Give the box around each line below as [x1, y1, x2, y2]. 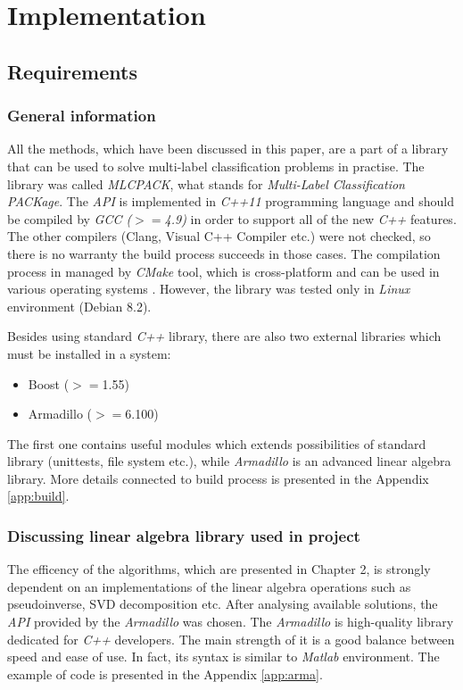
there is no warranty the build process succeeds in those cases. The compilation [7, 244, 441, 262]
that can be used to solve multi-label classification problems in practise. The [7, 156, 425, 175]
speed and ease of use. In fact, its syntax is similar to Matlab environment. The [7, 647, 440, 666]
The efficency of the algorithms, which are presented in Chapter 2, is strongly [7, 560, 431, 578]
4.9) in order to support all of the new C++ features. [164, 209, 457, 228]
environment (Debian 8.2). [7, 296, 152, 315]
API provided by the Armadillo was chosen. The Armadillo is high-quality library [7, 612, 454, 631]
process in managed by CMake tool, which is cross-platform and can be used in [7, 262, 440, 280]
